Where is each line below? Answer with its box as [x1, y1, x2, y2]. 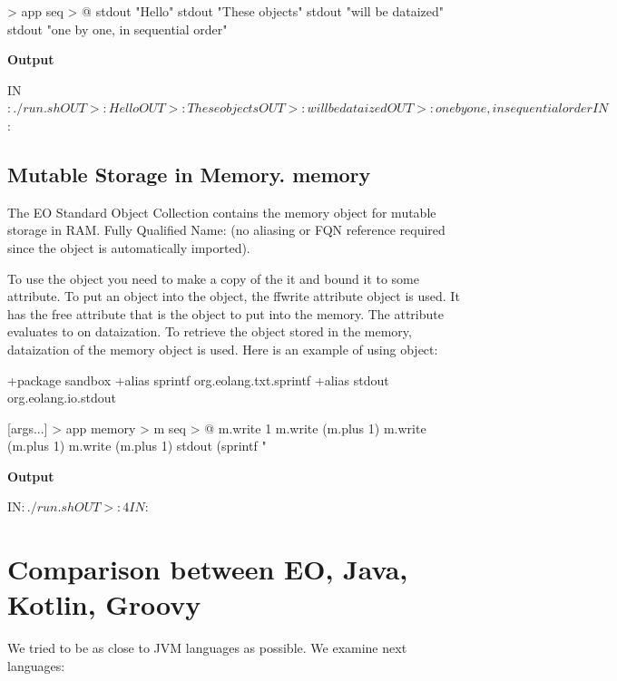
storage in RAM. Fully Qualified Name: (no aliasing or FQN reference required [7, 220, 446, 239]
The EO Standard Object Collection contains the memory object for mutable [7, 202, 436, 221]
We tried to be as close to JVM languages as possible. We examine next [7, 638, 407, 657]
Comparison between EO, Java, [7, 550, 408, 588]
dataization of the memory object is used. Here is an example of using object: [7, 339, 438, 358]
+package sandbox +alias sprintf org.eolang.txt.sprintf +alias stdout [7, 370, 389, 389]
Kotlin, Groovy [7, 586, 201, 623]
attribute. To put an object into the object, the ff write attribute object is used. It [7, 287, 460, 306]
